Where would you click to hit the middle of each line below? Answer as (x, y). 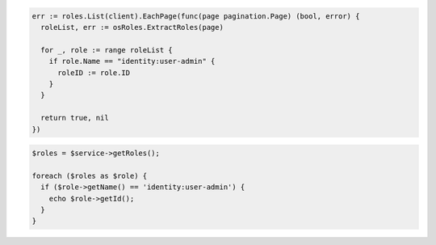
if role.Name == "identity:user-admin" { (132, 61)
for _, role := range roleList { (107, 50)
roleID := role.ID (94, 72)
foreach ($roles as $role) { (90, 175)
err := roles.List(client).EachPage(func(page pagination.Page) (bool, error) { (196, 16)
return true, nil (75, 118)
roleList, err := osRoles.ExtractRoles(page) (132, 27)
